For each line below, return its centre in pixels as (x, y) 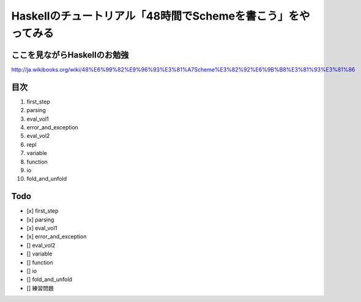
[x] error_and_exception (57, 236)
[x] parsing (40, 219)
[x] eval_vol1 (42, 228)
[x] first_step (43, 211)
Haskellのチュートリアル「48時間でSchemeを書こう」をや (161, 16)
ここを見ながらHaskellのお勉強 (70, 55)
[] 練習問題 (40, 288)
